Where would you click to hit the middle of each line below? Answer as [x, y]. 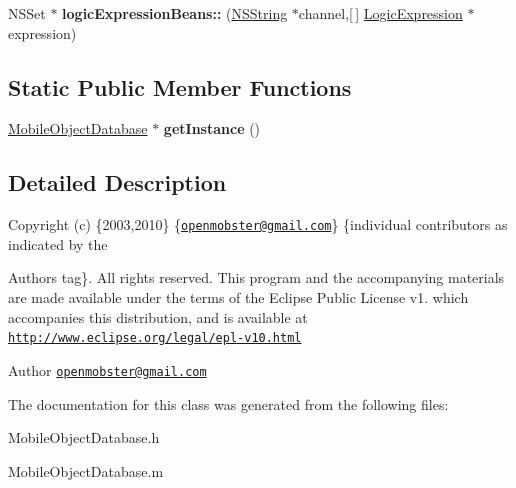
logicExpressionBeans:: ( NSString [175, 13]
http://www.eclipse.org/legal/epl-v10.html [155, 338]
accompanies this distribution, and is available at [158, 316]
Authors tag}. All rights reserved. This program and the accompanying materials [256, 277]
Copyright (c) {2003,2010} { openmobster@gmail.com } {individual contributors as [258, 224]
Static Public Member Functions [180, 86]
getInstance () [212, 128]
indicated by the [58, 243]
